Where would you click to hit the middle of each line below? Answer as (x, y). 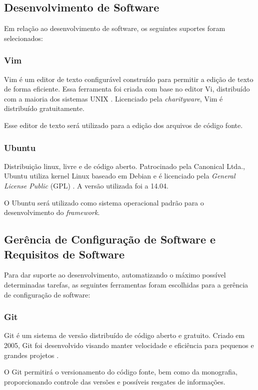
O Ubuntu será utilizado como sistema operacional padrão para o (104, 202)
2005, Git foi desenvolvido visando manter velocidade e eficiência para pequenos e (129, 345)
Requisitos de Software (64, 254)
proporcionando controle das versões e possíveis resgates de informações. (115, 381)
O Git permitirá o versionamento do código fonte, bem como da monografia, (121, 372)
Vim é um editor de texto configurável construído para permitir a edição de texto (129, 79)
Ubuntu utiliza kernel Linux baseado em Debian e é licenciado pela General (120, 176)
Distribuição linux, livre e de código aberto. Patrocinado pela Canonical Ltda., (124, 166)
